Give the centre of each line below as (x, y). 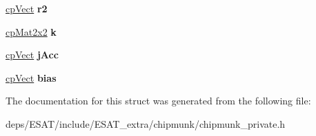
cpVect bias (31, 77)
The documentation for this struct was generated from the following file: (158, 101)
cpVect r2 (27, 8)
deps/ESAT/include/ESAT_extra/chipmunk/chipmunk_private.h (146, 123)
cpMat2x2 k (31, 31)
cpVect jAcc (32, 55)
